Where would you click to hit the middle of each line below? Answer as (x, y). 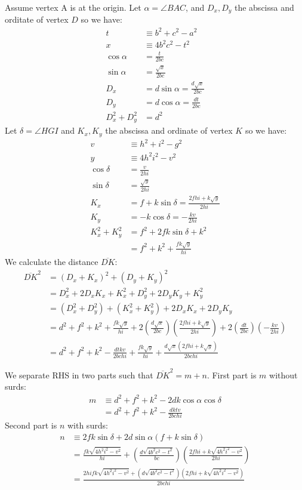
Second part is (31, 425)
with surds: (87, 425)
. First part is (232, 375)
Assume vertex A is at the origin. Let (73, 7)
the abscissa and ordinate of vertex (169, 130)
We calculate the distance (52, 262)
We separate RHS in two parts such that (79, 375)
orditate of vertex (37, 19)
